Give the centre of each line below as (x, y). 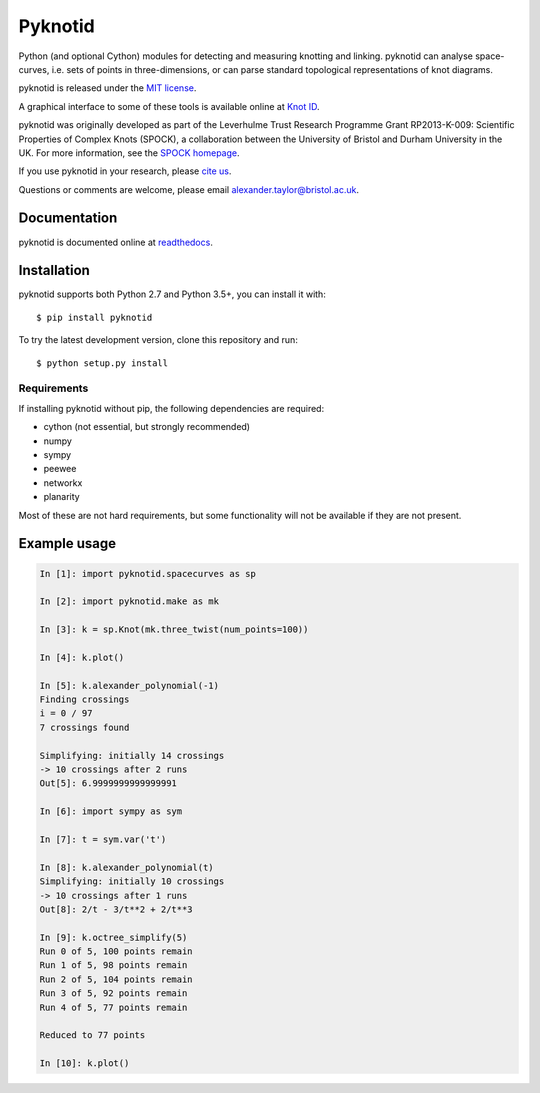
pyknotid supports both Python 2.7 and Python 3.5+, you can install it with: (172, 294)
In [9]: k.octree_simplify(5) (113, 937)
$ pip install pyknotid (94, 317)
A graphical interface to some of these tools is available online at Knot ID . (169, 106)
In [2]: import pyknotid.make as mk (129, 601)
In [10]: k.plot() (84, 1063)
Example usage (67, 543)
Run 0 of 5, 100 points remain (116, 951)
